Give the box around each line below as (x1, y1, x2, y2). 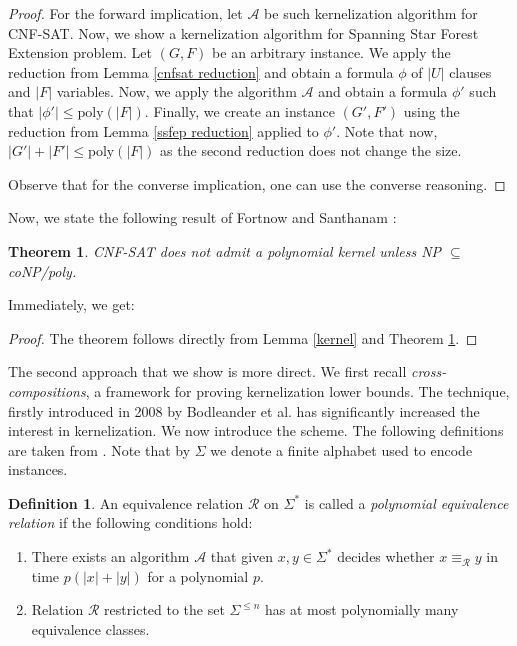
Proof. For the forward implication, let (8, 3, 243, 23)
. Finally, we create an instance (144, 100, 335, 121)
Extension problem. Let (8, 42, 153, 63)
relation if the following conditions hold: (8, 512, 253, 533)
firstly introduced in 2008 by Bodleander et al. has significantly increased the (8, 400, 480, 421)
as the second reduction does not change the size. (160, 140, 462, 161)
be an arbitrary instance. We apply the (212, 42, 451, 63)
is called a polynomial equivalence (304, 492, 509, 513)
